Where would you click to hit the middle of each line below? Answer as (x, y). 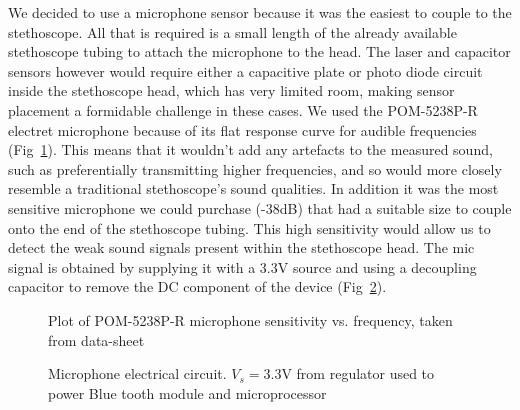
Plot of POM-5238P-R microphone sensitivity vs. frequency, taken (250, 319)
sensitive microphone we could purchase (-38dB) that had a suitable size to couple (260, 207)
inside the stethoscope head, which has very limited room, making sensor (231, 90)
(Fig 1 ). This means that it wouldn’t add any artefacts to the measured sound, (250, 149)
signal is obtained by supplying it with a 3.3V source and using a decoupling (242, 266)
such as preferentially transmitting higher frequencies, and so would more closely (255, 168)
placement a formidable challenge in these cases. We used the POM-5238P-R (243, 109)
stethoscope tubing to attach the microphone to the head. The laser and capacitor (259, 51)
